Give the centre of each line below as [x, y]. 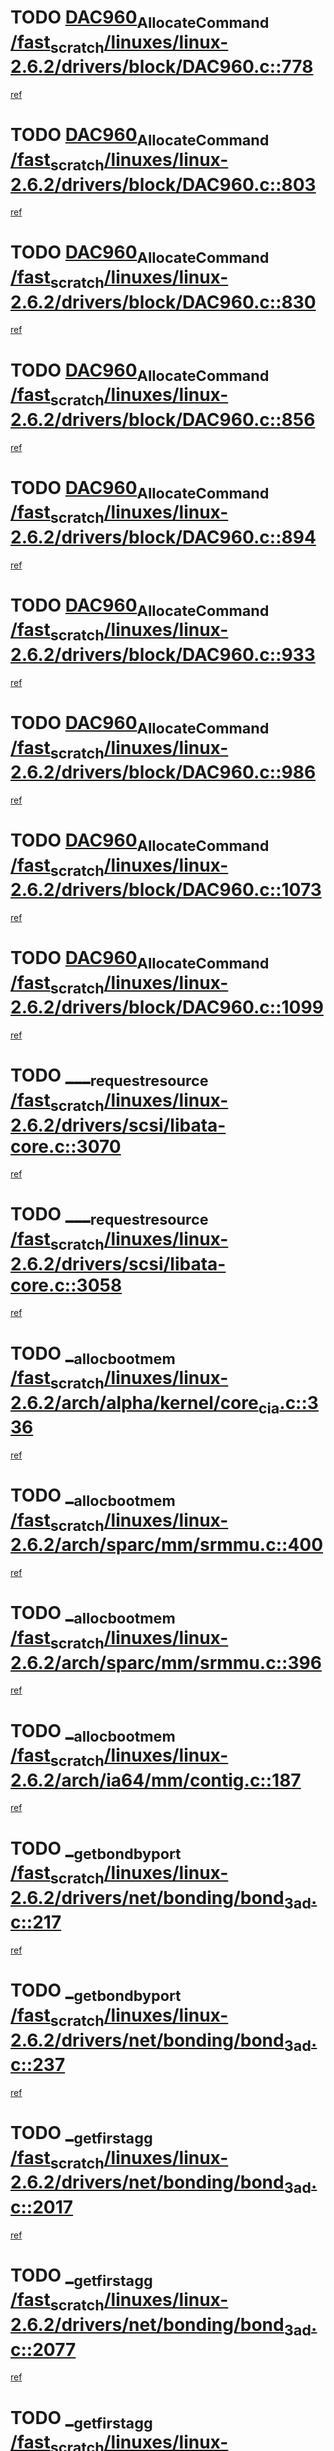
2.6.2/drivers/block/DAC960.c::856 [163, 419]
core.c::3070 [66, 1146]
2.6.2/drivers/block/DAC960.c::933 [163, 655]
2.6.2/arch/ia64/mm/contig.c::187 [156, 1780]
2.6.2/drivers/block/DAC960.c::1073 [166, 890]
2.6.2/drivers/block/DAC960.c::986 [163, 772]
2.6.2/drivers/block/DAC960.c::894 [163, 537]
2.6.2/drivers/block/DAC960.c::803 [163, 184]
